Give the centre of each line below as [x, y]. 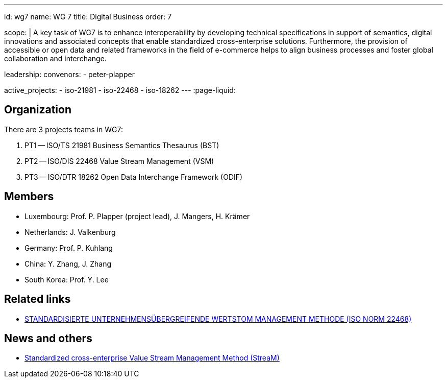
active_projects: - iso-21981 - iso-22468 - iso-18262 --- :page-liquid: [120, 90]
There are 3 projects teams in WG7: [64, 129]
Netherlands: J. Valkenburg [70, 232]
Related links [38, 299]
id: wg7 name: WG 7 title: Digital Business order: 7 [88, 17]
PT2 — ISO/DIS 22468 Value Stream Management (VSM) [119, 161]
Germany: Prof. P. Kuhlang [69, 248]
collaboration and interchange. [55, 58]
